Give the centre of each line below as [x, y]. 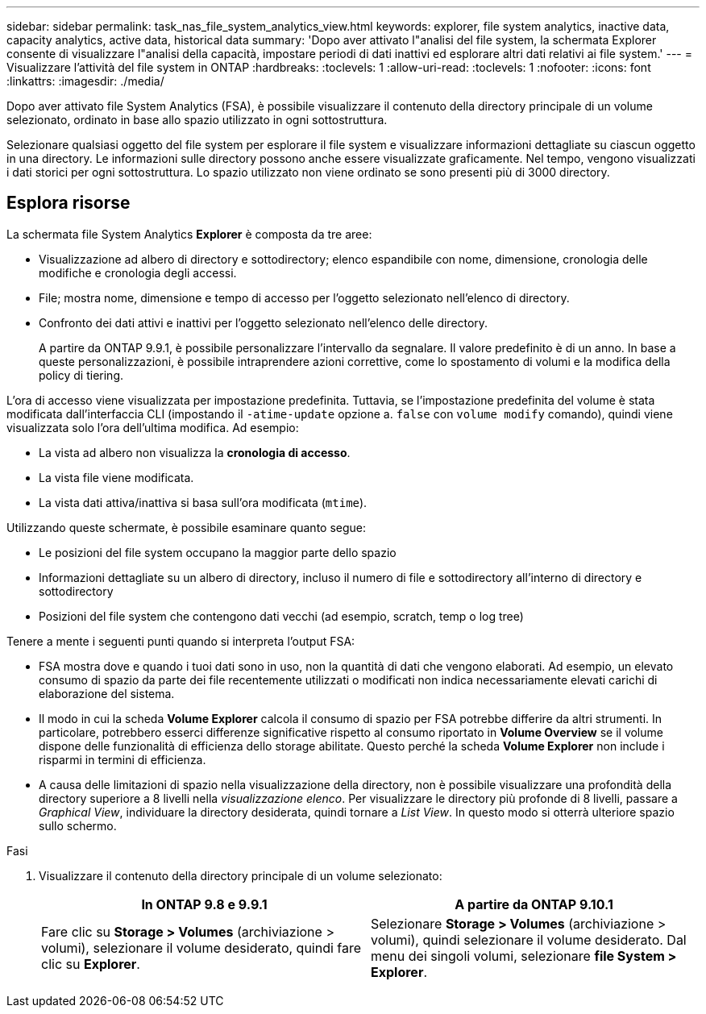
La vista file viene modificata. [116, 477]
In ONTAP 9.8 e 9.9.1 [204, 904]
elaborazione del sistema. [107, 693]
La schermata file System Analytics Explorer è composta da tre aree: [189, 234]
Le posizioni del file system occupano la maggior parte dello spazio [218, 552]
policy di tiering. [81, 375]
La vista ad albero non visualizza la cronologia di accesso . [195, 452]
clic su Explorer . [91, 964]
